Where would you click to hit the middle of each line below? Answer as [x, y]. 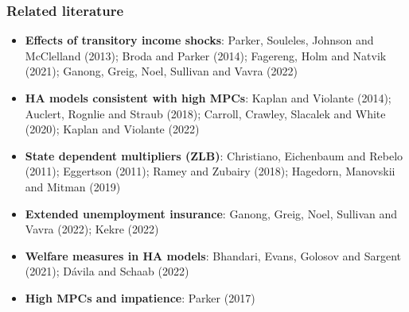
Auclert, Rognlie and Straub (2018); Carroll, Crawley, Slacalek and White [205, 113]
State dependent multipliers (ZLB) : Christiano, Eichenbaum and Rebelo [214, 155]
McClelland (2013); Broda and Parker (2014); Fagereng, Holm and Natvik [206, 55]
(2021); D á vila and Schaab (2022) [107, 271]
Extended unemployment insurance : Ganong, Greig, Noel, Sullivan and [211, 213]
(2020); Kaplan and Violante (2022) [112, 129]
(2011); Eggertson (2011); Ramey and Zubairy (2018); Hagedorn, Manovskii [210, 171]
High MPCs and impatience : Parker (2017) [140, 297]
